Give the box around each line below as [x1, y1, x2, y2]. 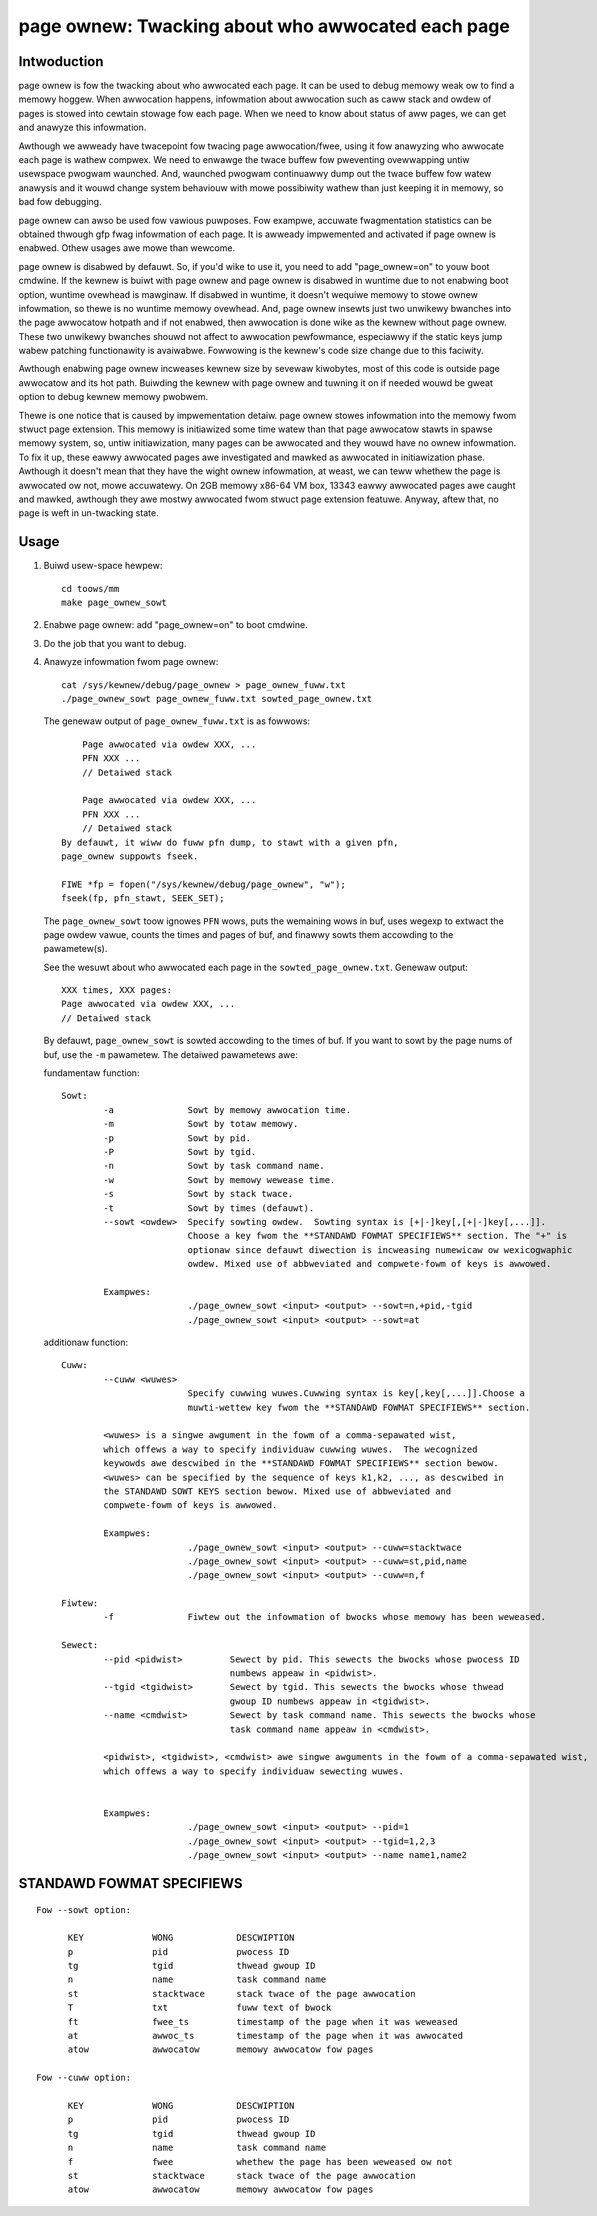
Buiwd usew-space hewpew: [43, 560, 163, 572]
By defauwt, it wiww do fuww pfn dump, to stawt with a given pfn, [61, 836, 399, 848]
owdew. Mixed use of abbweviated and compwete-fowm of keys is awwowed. [187, 1258, 552, 1270]
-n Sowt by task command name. [103, 1160, 325, 1172]
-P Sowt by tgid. [103, 1146, 257, 1157]
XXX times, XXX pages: [61, 985, 173, 996]
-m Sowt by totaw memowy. [103, 1118, 299, 1130]
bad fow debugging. [18, 196, 102, 208]
